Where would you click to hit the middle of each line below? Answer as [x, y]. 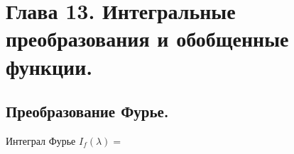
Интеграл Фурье [41, 140]
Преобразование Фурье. [87, 111]
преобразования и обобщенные [147, 38]
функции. [49, 66]
